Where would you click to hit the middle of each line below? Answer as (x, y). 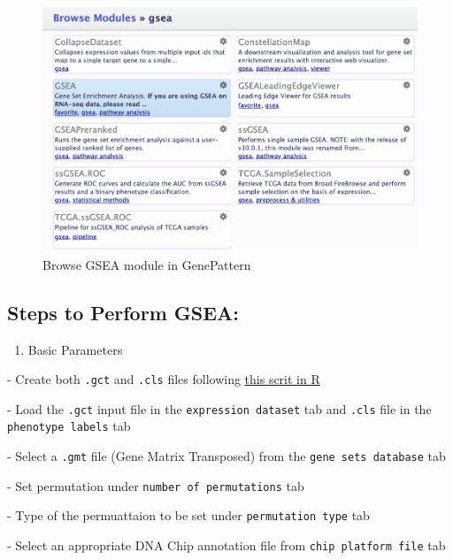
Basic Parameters (75, 349)
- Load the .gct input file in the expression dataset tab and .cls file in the (219, 408)
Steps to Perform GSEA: (123, 312)
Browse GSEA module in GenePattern (147, 264)
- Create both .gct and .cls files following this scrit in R (164, 379)
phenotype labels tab (69, 426)
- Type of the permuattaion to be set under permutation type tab (188, 515)
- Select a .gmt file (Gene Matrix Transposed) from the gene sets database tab (226, 456)
